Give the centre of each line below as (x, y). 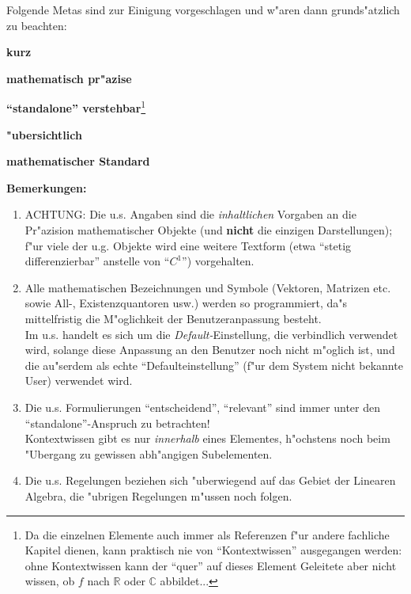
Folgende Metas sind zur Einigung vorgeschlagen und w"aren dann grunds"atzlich (203, 10)
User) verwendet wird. (79, 381)
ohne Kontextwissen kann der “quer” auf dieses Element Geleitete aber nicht (211, 565)
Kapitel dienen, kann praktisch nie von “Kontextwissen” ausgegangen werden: (213, 550)
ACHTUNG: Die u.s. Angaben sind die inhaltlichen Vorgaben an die (190, 214)
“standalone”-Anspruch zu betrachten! (117, 423)
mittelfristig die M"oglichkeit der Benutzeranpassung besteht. (173, 318)
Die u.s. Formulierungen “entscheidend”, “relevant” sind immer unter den (202, 407)
